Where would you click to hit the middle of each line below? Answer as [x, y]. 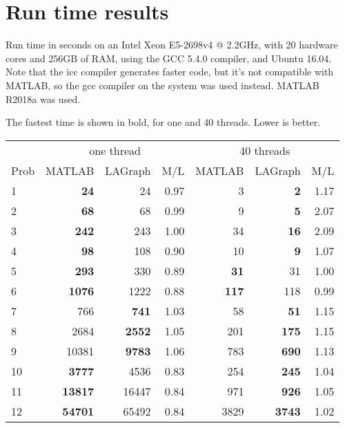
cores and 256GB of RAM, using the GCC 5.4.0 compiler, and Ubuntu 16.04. [169, 58]
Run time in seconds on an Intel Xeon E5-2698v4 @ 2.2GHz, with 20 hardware [172, 45]
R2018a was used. [43, 99]
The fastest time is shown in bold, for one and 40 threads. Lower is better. [163, 122]
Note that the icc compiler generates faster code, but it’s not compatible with [170, 72]
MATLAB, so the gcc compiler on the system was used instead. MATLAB [162, 85]
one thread [115, 150]
